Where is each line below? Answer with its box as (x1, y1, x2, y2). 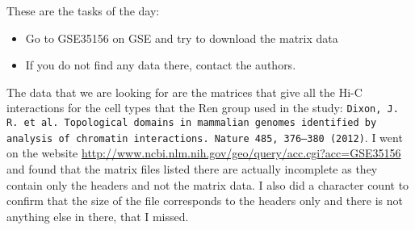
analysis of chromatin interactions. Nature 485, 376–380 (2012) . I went (6, 128, 403, 145)
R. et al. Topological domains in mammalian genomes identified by (6, 117, 377, 129)
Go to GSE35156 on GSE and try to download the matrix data (25, 29, 338, 46)
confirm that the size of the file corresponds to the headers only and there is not (6, 192, 403, 209)
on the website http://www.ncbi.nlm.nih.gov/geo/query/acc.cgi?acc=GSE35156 (6, 144, 401, 161)
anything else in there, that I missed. (6, 207, 189, 224)
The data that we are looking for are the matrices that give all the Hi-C (6, 83, 363, 100)
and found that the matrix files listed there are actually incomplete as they (6, 160, 378, 177)
